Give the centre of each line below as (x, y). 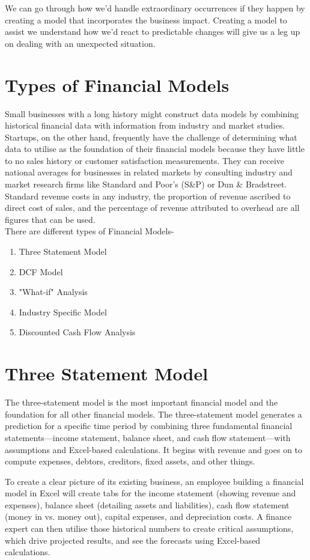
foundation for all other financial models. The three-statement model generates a (153, 414)
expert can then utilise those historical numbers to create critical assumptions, (149, 528)
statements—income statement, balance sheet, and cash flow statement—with (148, 437)
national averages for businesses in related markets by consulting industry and (149, 172)
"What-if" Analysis (53, 292)
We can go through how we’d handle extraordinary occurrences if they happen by (155, 8)
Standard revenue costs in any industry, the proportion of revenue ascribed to (148, 196)
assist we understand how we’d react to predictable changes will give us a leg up (153, 32)
